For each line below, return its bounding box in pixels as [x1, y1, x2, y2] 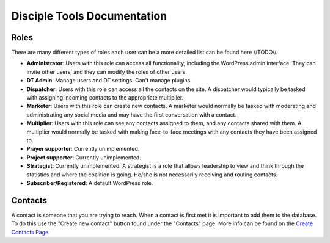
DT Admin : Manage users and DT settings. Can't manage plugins [26, 77, 191, 84]
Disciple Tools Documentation [11, 9, 167, 23]
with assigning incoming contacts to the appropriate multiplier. [26, 94, 184, 101]
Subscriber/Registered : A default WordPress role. [26, 179, 153, 186]
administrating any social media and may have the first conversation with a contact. [26, 111, 237, 118]
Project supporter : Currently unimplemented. [26, 153, 142, 161]
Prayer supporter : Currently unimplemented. [26, 145, 140, 153]
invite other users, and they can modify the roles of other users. [26, 68, 188, 76]
